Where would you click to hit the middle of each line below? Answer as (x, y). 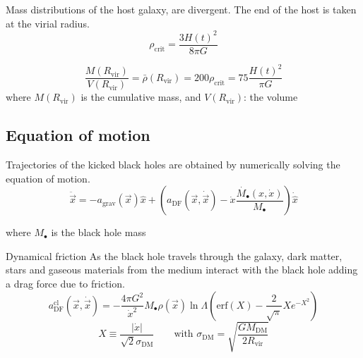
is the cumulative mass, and (141, 97)
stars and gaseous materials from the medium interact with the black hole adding (182, 270)
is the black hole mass (99, 232)
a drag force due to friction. (65, 284)
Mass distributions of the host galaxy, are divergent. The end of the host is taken (181, 9)
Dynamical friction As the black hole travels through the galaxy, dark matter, (174, 255)
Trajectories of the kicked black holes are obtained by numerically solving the (173, 165)
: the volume (271, 97)
